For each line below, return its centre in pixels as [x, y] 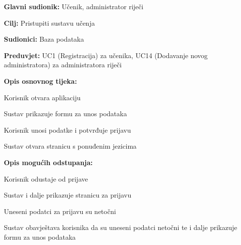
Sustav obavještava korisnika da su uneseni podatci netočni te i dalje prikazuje [120, 227]
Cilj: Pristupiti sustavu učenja [49, 23]
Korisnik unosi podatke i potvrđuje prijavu [68, 130]
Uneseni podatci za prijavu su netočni [60, 211]
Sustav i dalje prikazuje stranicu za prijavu [68, 195]
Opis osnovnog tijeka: [40, 81]
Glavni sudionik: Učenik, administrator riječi [74, 6]
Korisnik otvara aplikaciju [42, 97]
